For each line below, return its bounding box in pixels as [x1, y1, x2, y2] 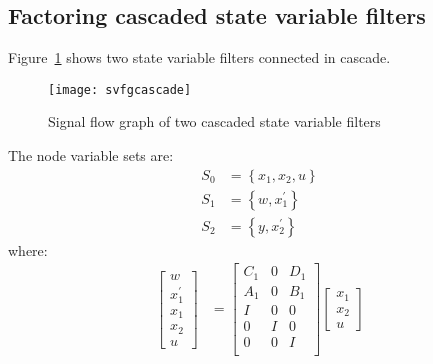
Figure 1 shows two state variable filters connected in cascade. [8, 47, 391, 68]
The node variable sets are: [8, 145, 174, 166]
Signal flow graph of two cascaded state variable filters [48, 111, 381, 132]
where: [8, 239, 48, 260]
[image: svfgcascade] [48, 82, 192, 97]
